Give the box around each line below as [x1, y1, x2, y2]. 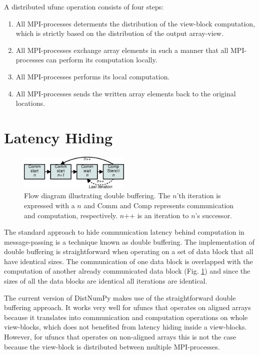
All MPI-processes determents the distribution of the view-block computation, [15, 18, 255, 28]
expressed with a [24, 200, 75, 210]
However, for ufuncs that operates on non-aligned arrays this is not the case [4, 332, 236, 342]
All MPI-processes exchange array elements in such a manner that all [15, 44, 228, 55]
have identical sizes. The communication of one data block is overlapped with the [4, 256, 253, 266]
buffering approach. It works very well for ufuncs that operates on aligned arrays [4, 302, 251, 313]
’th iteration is [176, 190, 221, 201]
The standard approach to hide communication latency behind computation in [4, 227, 244, 237]
